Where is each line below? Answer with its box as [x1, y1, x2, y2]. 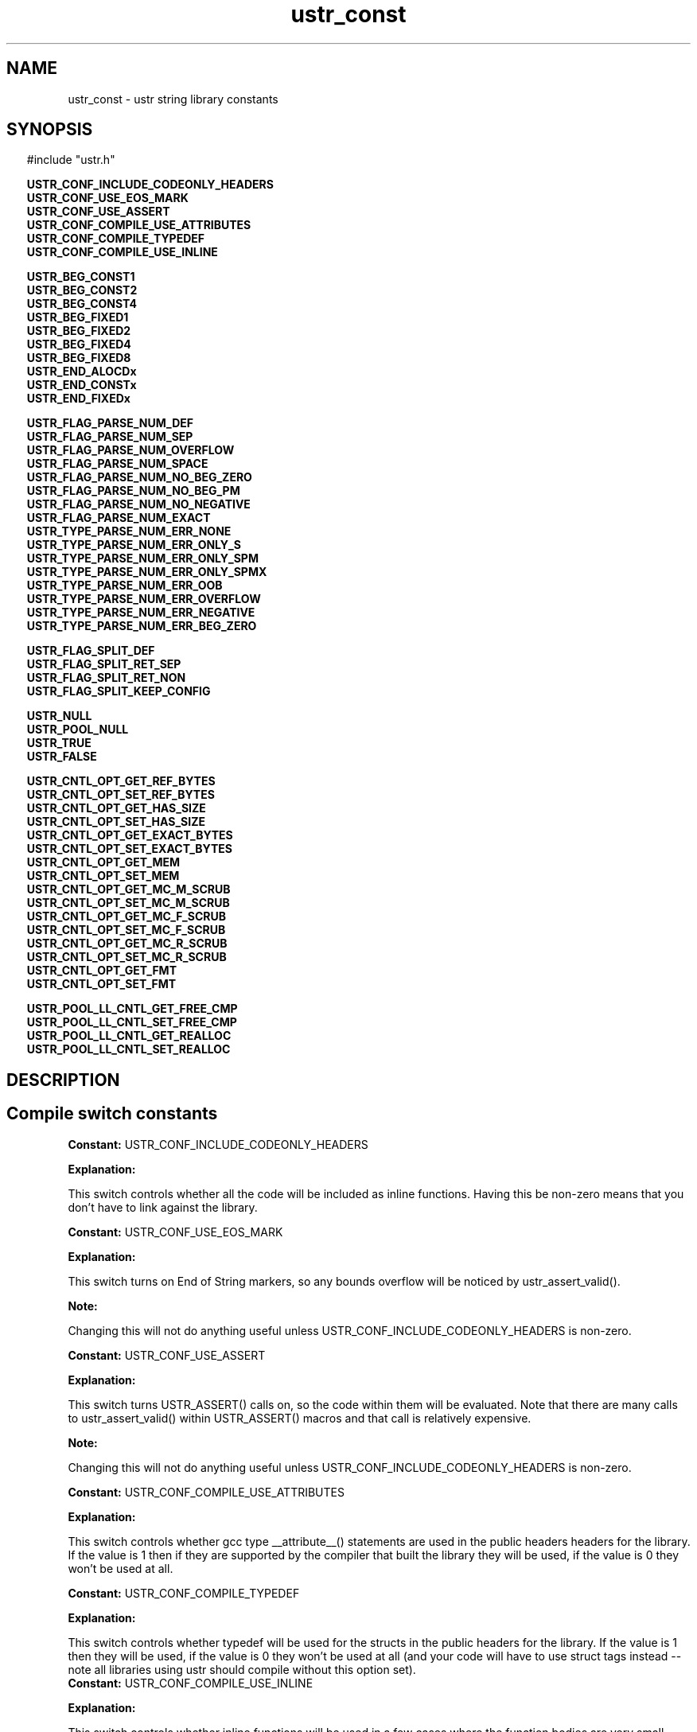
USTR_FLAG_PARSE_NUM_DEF [26, 416, 193, 430]
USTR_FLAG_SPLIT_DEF [26, 644, 155, 658]
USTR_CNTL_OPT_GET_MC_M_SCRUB [26, 882, 231, 897]
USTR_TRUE [26, 736, 92, 750]
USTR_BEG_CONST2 [26, 283, 138, 298]
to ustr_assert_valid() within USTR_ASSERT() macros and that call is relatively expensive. [68, 1411, 532, 1425]
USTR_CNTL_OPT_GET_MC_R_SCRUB [26, 936, 228, 951]
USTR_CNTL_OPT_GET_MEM [26, 855, 180, 870]
